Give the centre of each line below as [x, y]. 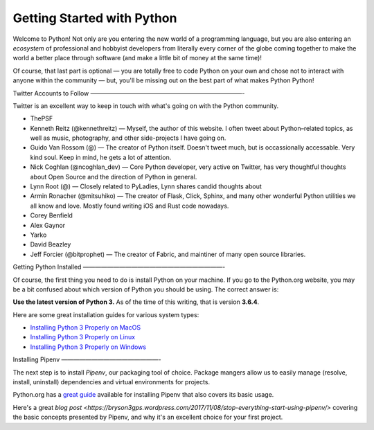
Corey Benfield [51, 215]
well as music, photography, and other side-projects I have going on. [128, 138]
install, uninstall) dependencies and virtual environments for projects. [112, 382]
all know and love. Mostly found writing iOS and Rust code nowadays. [130, 206]
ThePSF [42, 118]
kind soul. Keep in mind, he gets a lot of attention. [101, 157]
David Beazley [51, 244]
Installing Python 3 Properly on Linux [82, 337]
